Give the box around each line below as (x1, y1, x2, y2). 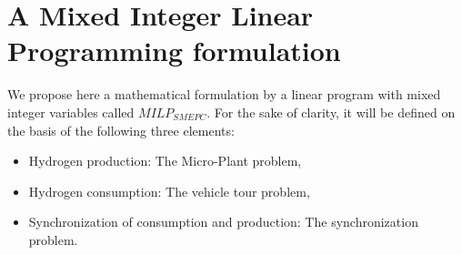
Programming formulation (7, 32, 341, 69)
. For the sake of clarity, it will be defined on (206, 102, 456, 121)
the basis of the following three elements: (7, 120, 235, 139)
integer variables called (7, 102, 135, 121)
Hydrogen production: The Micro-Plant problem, (28, 151, 302, 170)
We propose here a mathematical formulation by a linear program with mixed (7, 85, 441, 104)
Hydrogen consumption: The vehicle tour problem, (28, 181, 310, 200)
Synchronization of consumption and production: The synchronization (28, 212, 418, 231)
